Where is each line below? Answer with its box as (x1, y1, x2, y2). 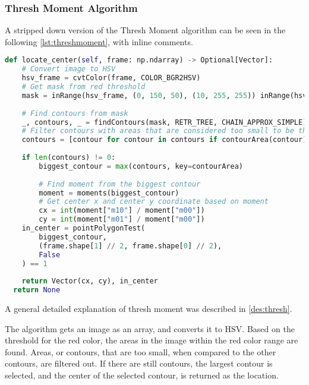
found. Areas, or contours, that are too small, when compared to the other (5, 345, 276, 358)
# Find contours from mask (21, 109, 128, 118)
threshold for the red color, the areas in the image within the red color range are (5, 334, 298, 346)
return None (13, 286, 61, 295)
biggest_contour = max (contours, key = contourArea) (39, 162, 243, 171)
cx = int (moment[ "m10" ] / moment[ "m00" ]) (39, 206, 205, 215)
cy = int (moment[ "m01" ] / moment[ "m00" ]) (39, 215, 205, 224)
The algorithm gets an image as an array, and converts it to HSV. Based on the (5, 322, 295, 334)
